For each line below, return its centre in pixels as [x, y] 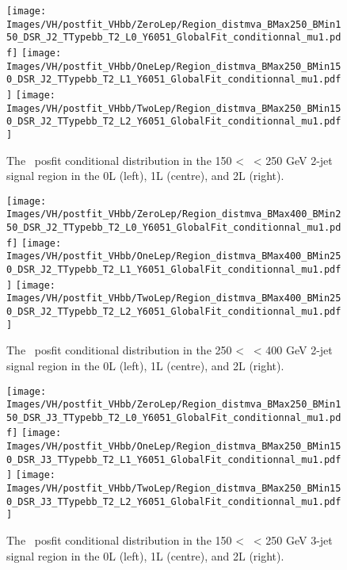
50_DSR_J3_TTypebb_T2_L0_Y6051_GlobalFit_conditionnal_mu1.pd [174, 417]
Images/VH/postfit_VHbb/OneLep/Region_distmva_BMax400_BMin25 [174, 256]
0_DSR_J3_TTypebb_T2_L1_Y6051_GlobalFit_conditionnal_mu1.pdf [174, 459]
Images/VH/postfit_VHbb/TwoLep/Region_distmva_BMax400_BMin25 [174, 298]
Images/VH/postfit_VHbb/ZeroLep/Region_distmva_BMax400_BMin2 [174, 214]
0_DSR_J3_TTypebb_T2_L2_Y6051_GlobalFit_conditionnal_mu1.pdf [174, 501]
